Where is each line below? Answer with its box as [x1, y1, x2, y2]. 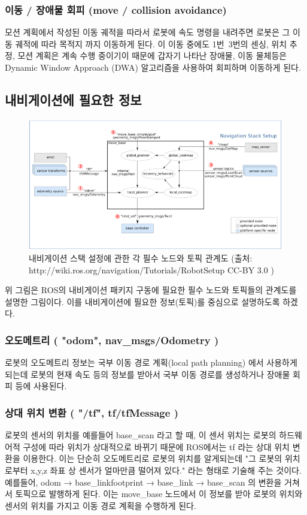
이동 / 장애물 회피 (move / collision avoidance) [5, 2, 227, 17]
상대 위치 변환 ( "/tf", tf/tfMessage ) [5, 405, 178, 420]
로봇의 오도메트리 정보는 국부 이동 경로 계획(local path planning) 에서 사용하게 [5, 356, 297, 369]
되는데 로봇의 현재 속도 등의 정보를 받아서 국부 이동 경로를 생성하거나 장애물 [5, 368, 290, 380]
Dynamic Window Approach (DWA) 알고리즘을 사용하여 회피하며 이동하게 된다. [5, 61, 301, 73]
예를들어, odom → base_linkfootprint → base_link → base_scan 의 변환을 [5, 475, 282, 488]
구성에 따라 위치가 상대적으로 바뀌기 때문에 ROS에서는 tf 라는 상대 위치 [23, 440, 290, 453]
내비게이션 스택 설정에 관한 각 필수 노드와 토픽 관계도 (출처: [29, 252, 253, 264]
